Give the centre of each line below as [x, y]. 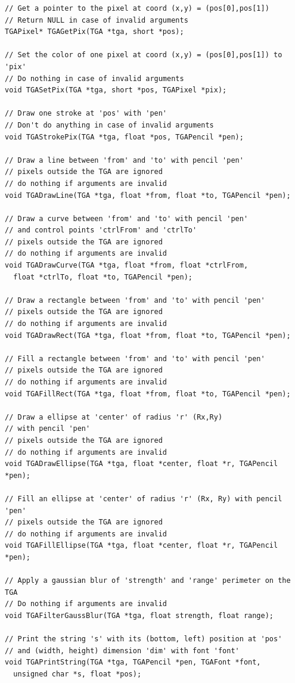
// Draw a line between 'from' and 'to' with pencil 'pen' [124, 160]
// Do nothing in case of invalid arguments [94, 78]
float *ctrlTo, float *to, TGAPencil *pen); [103, 277]
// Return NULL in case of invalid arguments [97, 20]
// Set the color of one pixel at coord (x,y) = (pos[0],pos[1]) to [144, 55]
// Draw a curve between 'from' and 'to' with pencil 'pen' [127, 218]
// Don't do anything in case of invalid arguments [109, 125]
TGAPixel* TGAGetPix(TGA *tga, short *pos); [94, 32]
